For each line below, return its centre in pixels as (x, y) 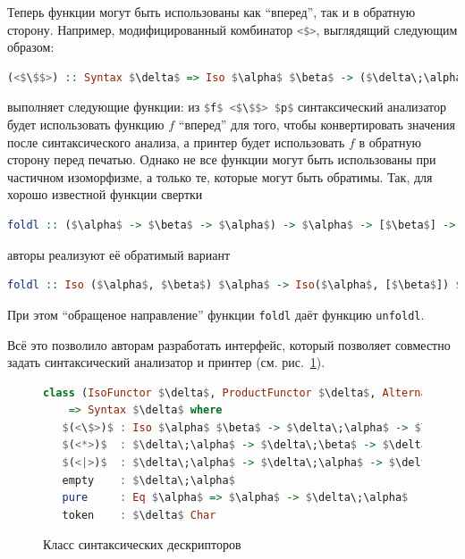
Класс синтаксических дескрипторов (142, 544)
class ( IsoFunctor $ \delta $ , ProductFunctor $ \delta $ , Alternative (248, 392)
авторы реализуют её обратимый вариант (119, 254)
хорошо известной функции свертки (105, 194)
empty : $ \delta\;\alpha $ (148, 480)
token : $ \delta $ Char (139, 515)
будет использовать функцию (86, 125)
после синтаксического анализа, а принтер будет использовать (176, 142)
